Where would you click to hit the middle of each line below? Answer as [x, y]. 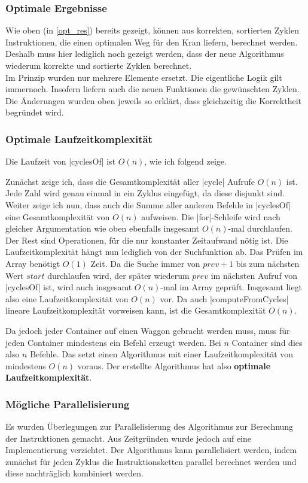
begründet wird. [35, 112]
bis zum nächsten [268, 263]
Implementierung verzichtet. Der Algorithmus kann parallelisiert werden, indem [151, 450]
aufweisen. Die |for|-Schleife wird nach [211, 216]
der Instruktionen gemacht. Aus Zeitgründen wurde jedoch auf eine [128, 438]
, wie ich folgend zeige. [185, 161]
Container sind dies [267, 342]
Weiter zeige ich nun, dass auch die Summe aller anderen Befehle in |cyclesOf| [148, 204]
